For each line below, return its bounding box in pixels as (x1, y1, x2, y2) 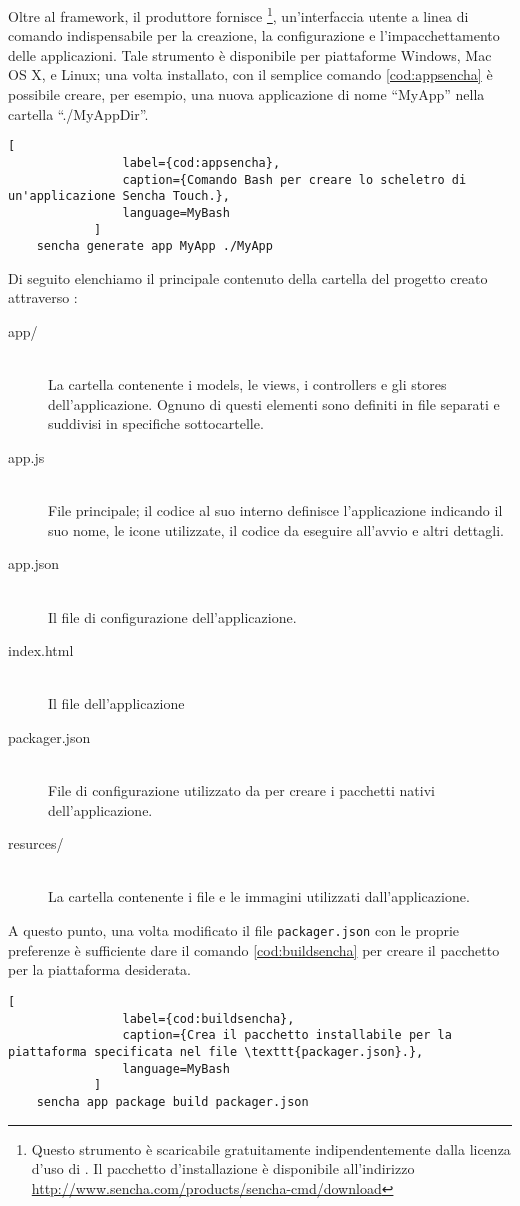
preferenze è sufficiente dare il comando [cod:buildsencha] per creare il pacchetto (8, 939, 500, 960)
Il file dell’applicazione (48, 693, 185, 714)
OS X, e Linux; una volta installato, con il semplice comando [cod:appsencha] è (8, 64, 493, 85)
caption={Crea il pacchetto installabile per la (122, 1028, 452, 1043)
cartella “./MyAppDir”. (8, 103, 149, 124)
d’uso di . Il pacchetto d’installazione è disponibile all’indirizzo (31, 1158, 415, 1179)
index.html (8, 640, 74, 661)
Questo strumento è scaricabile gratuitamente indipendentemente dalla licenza (31, 1138, 511, 1159)
